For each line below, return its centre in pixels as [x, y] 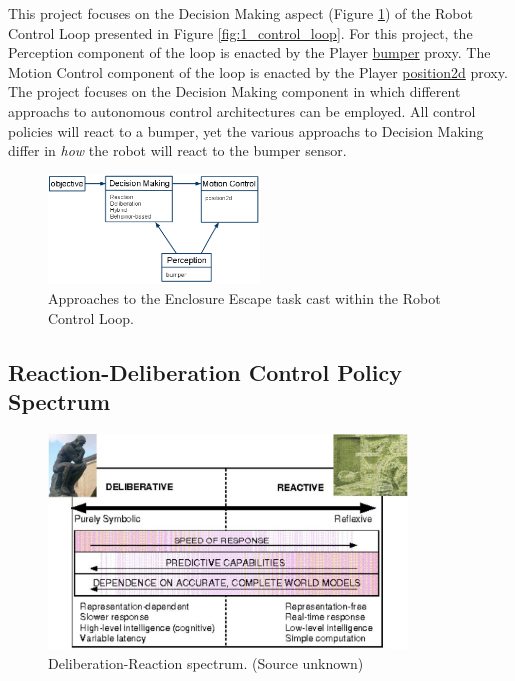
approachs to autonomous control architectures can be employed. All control [242, 110]
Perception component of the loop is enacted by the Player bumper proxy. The [249, 52]
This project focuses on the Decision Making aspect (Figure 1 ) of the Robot [240, 13]
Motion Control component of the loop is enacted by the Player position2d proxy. [258, 71]
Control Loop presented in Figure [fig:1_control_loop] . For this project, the [240, 32]
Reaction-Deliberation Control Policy [205, 371]
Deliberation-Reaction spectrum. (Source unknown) [206, 662]
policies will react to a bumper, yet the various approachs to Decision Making [246, 130]
